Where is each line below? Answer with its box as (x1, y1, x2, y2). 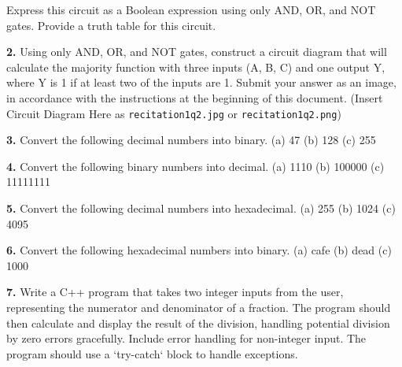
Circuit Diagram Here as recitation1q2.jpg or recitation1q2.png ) (6, 105, 341, 121)
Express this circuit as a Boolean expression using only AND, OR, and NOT (6, 2, 376, 17)
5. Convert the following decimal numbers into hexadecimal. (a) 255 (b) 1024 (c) (6, 200, 396, 216)
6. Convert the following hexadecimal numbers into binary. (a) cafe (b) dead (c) (6, 242, 392, 258)
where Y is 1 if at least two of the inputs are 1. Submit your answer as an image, (6, 74, 396, 91)
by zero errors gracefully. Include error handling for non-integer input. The (6, 330, 367, 347)
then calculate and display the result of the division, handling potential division (6, 314, 390, 331)
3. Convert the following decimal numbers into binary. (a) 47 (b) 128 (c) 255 (6, 132, 376, 148)
